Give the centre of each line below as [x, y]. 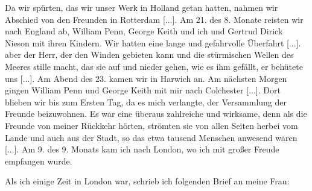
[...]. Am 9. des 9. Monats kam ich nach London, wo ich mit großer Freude [142, 149]
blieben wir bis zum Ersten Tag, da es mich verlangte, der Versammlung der [146, 102]
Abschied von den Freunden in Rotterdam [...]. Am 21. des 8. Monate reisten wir [154, 19]
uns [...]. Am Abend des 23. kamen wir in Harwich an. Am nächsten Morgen [146, 78]
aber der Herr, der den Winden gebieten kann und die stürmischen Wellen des [149, 55]
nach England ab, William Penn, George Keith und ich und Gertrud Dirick [144, 31]
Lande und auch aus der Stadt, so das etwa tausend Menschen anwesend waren [151, 137]
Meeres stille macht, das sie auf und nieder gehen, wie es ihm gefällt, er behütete [154, 66]
